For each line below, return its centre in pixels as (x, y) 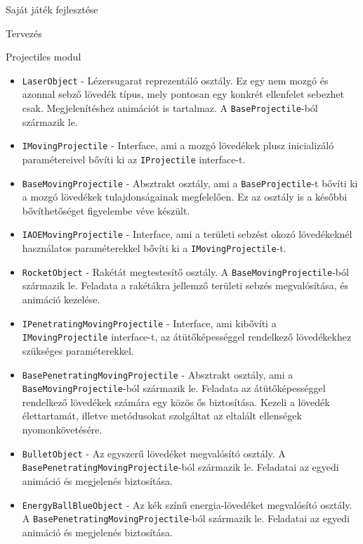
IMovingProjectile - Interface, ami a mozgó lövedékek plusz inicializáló (178, 145)
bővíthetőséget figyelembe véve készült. (106, 210)
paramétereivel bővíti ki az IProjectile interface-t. (134, 159)
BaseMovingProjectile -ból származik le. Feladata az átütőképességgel (174, 388)
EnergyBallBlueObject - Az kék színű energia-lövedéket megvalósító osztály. (187, 504)
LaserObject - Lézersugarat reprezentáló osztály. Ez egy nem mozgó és (175, 80)
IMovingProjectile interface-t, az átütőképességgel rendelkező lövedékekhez (187, 337)
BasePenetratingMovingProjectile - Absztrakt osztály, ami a (158, 374)
